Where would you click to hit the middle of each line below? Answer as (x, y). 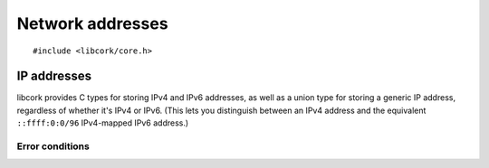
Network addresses (92, 23)
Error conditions (53, 146)
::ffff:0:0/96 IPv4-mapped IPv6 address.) (103, 123)
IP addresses (54, 76)
